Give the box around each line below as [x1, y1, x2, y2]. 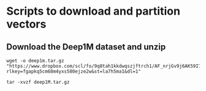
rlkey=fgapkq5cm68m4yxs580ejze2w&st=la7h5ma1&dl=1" [6, 68, 141, 75]
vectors [6, 17, 47, 31]
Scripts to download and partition [6, 4, 181, 18]
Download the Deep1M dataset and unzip [6, 42, 166, 52]
